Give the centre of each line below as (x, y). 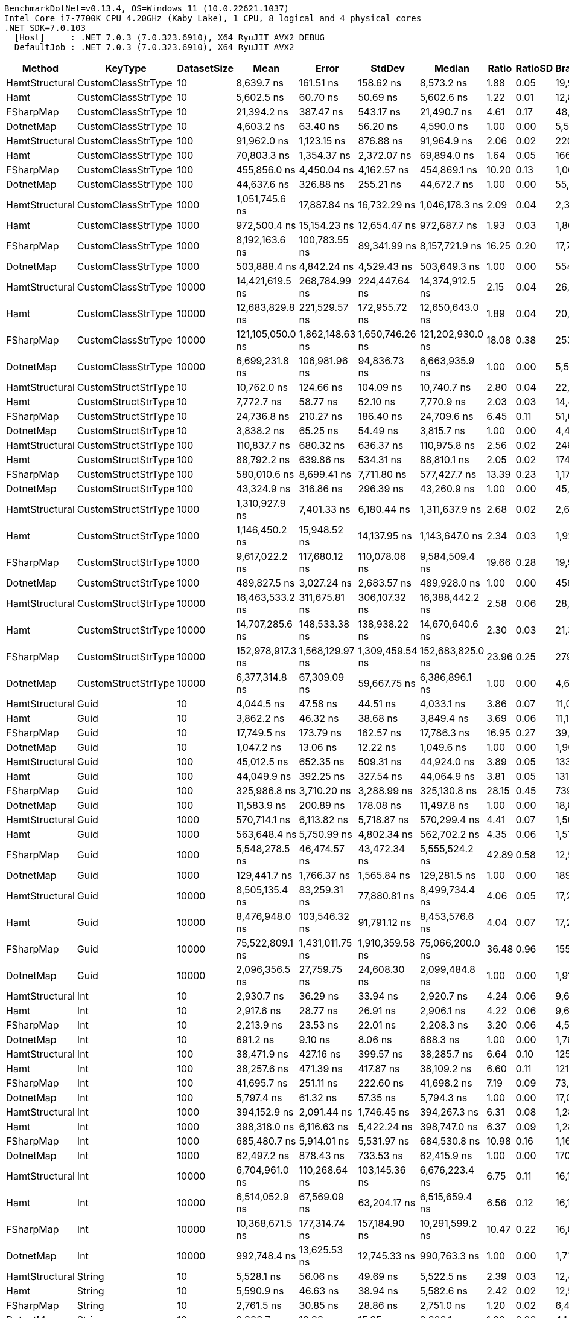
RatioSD (534, 68)
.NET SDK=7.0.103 (45, 28)
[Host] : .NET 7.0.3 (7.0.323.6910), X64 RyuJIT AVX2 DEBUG (170, 37)
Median (452, 68)
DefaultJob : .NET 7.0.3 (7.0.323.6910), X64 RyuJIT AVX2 (154, 47)
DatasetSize (205, 68)
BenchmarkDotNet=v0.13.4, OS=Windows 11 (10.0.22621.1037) (147, 8)
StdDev (388, 68)
